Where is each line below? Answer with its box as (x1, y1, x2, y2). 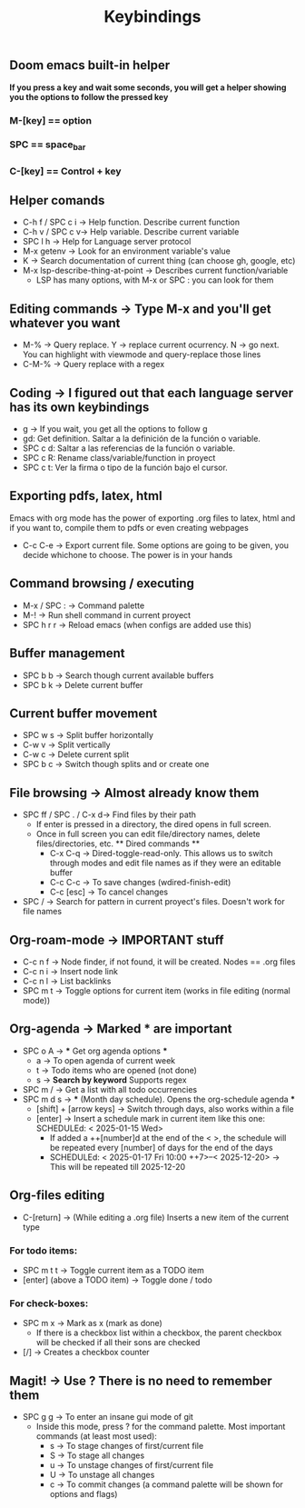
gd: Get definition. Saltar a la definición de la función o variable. (22, 434, 261, 444)
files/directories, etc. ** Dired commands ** (35, 838, 201, 849)
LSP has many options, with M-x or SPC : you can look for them (35, 275, 274, 285)
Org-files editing (9, 1188, 105, 1203)
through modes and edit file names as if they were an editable (49, 857, 281, 869)
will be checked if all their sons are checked (35, 1337, 201, 1348)
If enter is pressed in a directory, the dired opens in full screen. (35, 819, 271, 830)
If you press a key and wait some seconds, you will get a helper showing (9, 82, 287, 93)
